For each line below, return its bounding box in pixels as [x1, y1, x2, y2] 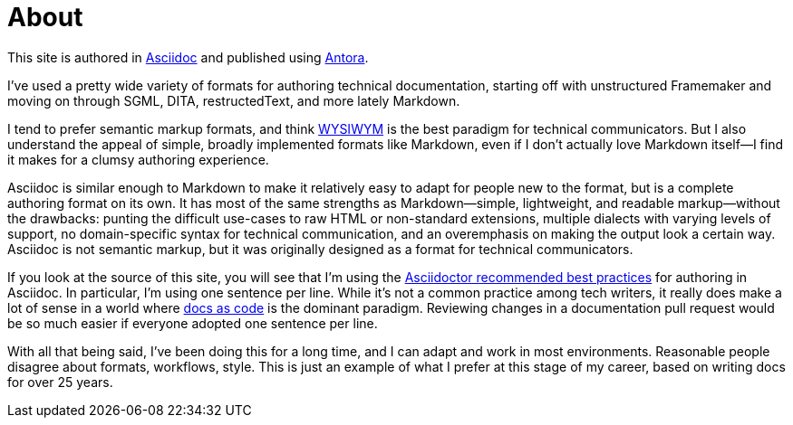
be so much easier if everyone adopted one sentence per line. [7, 315, 378, 331]
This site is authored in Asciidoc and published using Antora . [7, 49, 369, 65]
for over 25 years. [7, 373, 113, 390]
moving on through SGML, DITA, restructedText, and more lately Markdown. [7, 92, 460, 109]
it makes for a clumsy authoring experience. [7, 151, 269, 167]
